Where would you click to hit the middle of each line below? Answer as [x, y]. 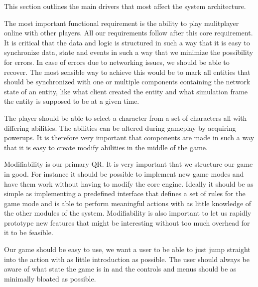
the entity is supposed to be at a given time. [72, 101]
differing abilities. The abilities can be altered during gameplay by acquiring [120, 128]
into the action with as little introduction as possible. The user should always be [127, 259]
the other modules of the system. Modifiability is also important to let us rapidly [128, 213]
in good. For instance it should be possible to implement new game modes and [124, 173]
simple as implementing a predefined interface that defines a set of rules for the [125, 193]
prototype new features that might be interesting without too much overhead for [127, 222]
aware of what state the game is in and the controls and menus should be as [120, 269]
